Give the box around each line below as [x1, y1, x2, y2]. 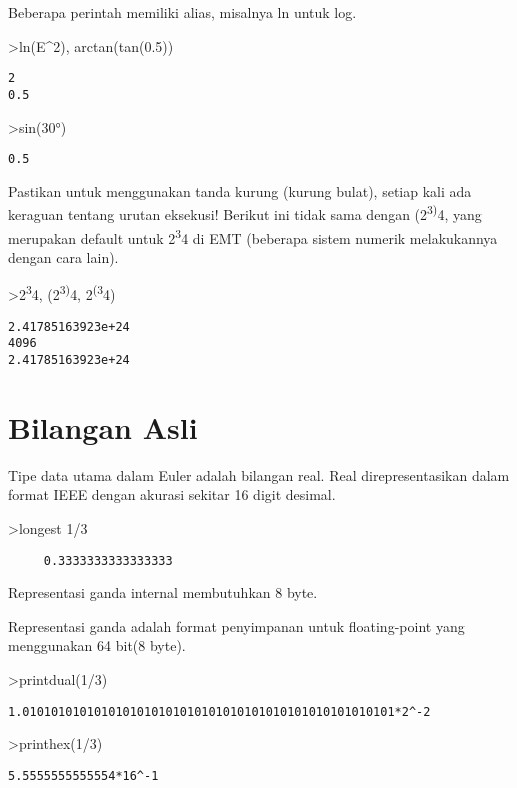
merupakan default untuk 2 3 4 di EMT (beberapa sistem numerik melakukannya [8, 224, 498, 248]
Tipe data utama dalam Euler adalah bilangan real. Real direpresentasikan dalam [8, 464, 510, 485]
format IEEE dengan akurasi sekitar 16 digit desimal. [8, 484, 336, 505]
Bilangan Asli [8, 406, 198, 447]
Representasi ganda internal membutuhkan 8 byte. [8, 582, 318, 603]
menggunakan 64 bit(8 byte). [8, 635, 186, 656]
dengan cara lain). [8, 246, 119, 267]
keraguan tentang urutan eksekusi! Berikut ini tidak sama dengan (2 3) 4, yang [8, 201, 482, 224]
